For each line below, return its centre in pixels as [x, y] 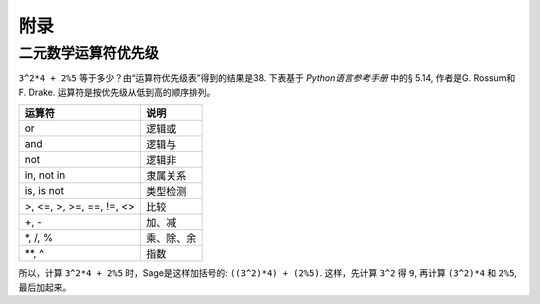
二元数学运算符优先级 [88, 53]
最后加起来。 [45, 287]
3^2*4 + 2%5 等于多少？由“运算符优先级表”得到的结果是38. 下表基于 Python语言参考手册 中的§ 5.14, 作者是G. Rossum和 [267, 78]
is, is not [44, 191]
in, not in [45, 175]
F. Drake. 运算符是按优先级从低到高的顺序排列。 [117, 92]
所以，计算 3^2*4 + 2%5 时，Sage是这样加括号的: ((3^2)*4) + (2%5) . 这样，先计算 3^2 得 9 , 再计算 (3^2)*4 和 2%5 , [268, 273]
